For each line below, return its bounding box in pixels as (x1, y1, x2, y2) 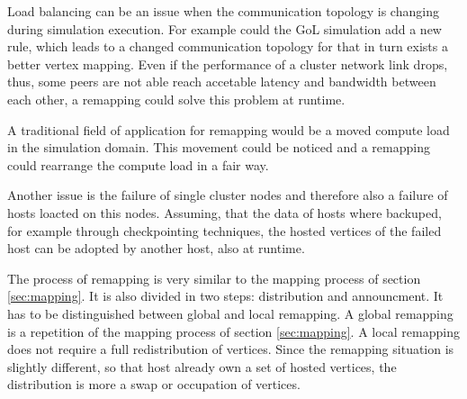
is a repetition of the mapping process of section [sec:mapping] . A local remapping (7, 322, 460, 340)
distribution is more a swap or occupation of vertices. (7, 375, 301, 394)
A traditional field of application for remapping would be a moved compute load (7, 120, 450, 139)
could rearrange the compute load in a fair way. (7, 155, 269, 174)
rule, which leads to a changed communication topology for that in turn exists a (7, 37, 448, 56)
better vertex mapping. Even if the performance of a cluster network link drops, (7, 54, 448, 73)
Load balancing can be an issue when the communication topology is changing (7, 2, 439, 20)
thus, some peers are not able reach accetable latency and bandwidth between (7, 72, 436, 91)
